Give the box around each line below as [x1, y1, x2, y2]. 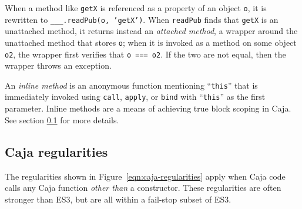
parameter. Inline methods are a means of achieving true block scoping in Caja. [5, 102, 291, 114]
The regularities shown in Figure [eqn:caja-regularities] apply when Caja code [5, 170, 286, 182]
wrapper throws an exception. [5, 59, 112, 72]
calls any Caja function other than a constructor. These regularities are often [5, 181, 281, 194]
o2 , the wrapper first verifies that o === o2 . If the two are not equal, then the [5, 48, 286, 60]
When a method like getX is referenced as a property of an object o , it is [5, 2, 267, 14]
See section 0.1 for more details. [5, 113, 119, 126]
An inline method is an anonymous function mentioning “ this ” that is [5, 79, 258, 91]
